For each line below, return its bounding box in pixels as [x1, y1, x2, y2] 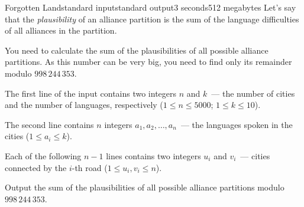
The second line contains [5, 118, 94, 130]
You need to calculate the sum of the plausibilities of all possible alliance [5, 44, 269, 56]
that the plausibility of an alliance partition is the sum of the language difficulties [5, 12, 299, 25]
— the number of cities [211, 87, 295, 99]
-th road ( [72, 161, 108, 173]
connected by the [5, 161, 67, 173]
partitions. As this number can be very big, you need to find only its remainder [5, 55, 292, 68]
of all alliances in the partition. [5, 24, 117, 37]
